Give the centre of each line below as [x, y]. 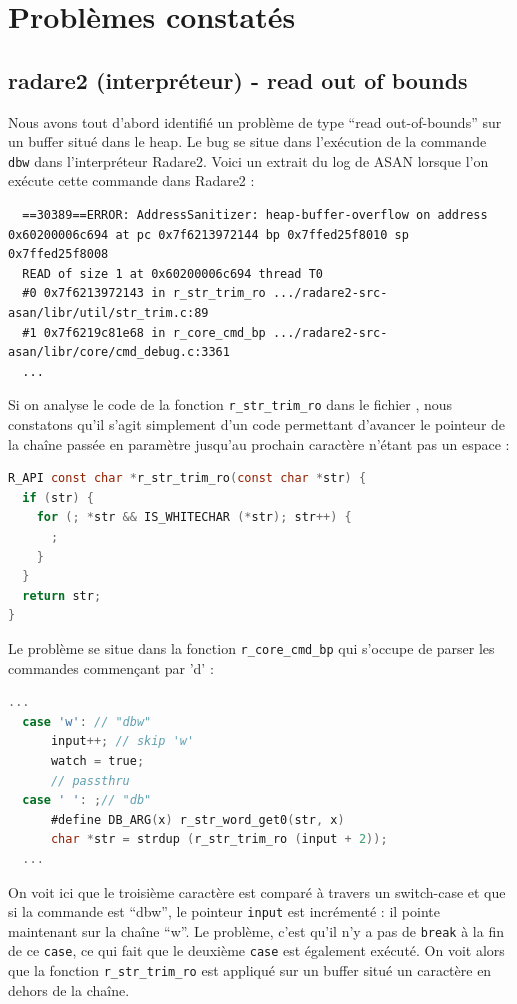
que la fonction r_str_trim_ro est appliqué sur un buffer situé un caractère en [250, 970]
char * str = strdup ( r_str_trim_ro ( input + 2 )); [219, 839]
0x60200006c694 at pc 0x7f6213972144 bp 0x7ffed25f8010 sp [208, 234]
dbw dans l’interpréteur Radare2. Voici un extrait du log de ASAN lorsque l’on [248, 160]
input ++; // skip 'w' [122, 741]
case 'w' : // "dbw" [87, 721]
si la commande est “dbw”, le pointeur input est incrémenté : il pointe [224, 911]
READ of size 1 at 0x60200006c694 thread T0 [172, 273]
